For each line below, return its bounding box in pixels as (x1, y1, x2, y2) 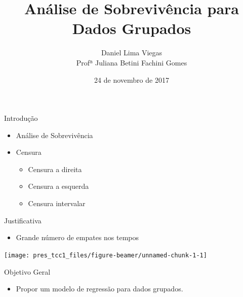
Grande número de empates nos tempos (16, 232, 139, 243)
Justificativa (4, 215, 42, 225)
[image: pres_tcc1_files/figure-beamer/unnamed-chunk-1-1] (4, 251, 207, 259)
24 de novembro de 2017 (94, 74, 169, 85)
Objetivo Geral (4, 266, 51, 277)
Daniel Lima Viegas (101, 47, 163, 58)
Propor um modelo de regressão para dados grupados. (16, 283, 183, 294)
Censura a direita (28, 163, 82, 174)
